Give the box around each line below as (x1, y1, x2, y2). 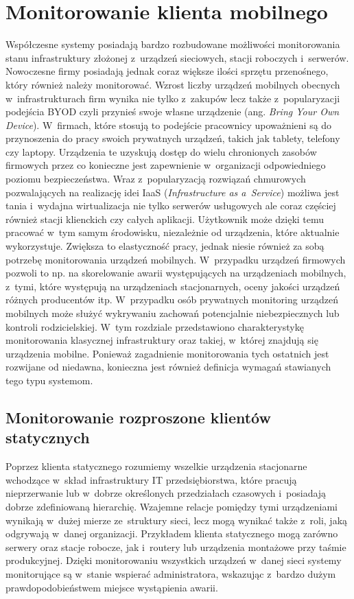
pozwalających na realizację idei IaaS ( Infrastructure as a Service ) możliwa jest (5, 185, 340, 199)
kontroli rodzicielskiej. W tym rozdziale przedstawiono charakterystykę (5, 319, 304, 333)
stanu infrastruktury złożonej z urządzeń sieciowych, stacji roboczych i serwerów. (5, 50, 349, 64)
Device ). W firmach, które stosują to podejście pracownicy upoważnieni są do (5, 117, 332, 132)
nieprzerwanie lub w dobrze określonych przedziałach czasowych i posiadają (5, 486, 327, 500)
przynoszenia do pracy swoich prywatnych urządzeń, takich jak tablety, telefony (5, 131, 340, 145)
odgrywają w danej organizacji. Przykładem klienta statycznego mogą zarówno (5, 526, 338, 541)
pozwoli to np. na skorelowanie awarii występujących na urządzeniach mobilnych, (5, 266, 346, 280)
